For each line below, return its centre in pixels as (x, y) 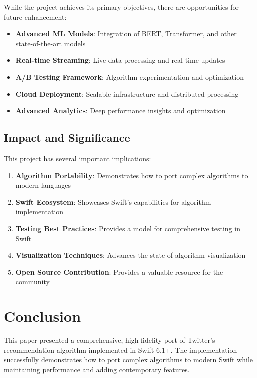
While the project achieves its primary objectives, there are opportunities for (121, 7)
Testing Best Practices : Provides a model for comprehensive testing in (128, 228)
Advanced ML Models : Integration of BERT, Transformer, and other (126, 33)
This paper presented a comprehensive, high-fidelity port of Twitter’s (110, 340)
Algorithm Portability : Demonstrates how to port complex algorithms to (132, 175)
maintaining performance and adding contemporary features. (97, 369)
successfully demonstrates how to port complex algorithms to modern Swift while (128, 360)
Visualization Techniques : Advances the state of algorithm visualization (131, 255)
